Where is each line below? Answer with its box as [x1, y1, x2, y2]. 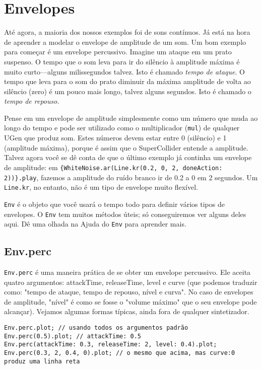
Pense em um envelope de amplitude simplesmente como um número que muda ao [4, 112, 258, 123]
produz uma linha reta [4, 357, 80, 365]
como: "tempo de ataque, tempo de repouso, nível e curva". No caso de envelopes [4, 286, 253, 297]
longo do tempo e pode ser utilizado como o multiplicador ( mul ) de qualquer [4, 122, 240, 133]
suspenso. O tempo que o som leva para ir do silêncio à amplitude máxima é [4, 56, 240, 66]
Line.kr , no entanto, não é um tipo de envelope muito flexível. [4, 182, 198, 192]
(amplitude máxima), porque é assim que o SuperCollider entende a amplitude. [4, 142, 248, 153]
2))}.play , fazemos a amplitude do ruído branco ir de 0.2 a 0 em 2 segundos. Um [4, 172, 258, 182]
